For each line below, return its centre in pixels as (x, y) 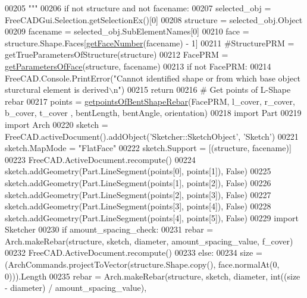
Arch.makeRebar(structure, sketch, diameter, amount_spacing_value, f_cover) (149, 241)
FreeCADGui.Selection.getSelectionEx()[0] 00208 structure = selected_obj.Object (154, 19)
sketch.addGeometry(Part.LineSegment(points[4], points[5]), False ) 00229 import (152, 217)
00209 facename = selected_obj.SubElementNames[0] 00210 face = (127, 31)
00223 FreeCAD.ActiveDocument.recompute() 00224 (100, 159)
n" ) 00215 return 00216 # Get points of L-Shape (202, 90)
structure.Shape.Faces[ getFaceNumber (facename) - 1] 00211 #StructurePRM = (150, 43)
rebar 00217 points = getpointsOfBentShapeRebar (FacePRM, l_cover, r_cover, (150, 101)
